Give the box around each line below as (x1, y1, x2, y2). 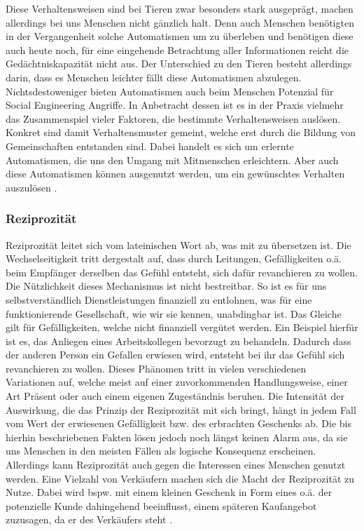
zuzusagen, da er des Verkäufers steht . (6, 512, 173, 527)
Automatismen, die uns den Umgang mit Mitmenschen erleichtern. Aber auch (6, 152, 339, 167)
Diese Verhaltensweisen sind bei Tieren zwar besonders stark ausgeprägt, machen (6, 1, 353, 15)
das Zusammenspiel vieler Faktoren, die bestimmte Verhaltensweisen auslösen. (6, 111, 341, 126)
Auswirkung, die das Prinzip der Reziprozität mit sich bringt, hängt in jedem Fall (6, 402, 356, 417)
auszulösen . (6, 180, 57, 194)
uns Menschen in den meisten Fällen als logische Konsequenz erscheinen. (6, 443, 316, 458)
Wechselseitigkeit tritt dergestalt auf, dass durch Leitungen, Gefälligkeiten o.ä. (6, 251, 342, 266)
